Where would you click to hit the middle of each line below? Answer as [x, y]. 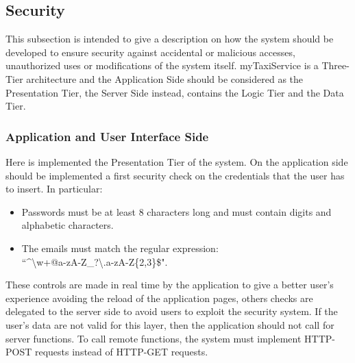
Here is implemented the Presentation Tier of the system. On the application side [177, 161]
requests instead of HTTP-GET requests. [121, 352]
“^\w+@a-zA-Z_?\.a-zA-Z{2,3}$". [95, 261]
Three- [335, 65]
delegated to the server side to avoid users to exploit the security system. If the [172, 311]
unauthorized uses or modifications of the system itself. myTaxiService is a [162, 65]
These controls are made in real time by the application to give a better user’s [170, 285]
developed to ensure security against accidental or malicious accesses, [150, 52]
